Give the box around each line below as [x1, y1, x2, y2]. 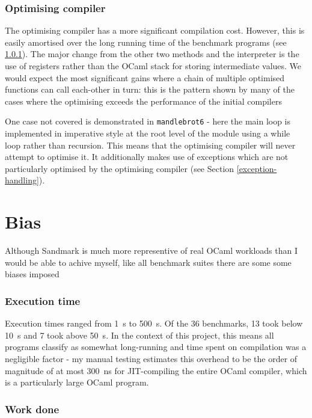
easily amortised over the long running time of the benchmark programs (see [5, 35, 287, 48]
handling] [5, 174, 39, 186]
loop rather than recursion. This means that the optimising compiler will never [5, 138, 296, 151]
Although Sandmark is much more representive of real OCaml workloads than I [5, 244, 298, 257]
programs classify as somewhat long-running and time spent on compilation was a [5, 340, 307, 353]
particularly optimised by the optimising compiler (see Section [5, 162, 234, 174]
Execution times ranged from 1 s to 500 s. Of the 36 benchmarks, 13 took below [5, 317, 303, 330]
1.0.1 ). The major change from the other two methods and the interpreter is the [5, 48, 299, 60]
